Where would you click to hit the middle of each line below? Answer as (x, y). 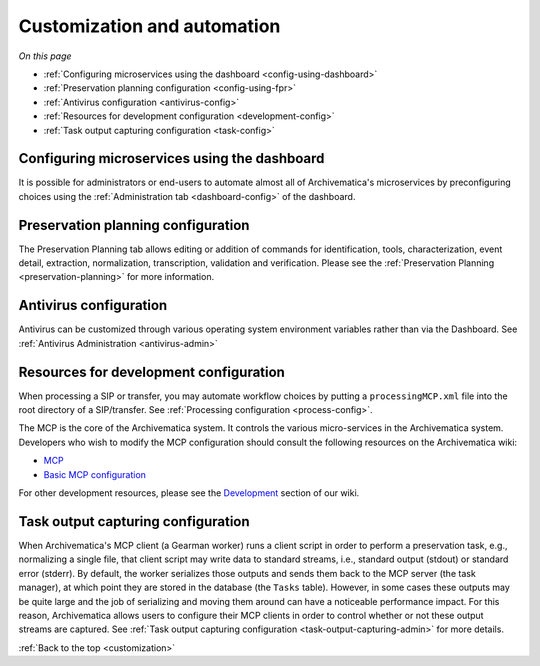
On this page (45, 56)
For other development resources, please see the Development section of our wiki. (189, 493)
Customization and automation (149, 26)
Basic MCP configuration (95, 474)
